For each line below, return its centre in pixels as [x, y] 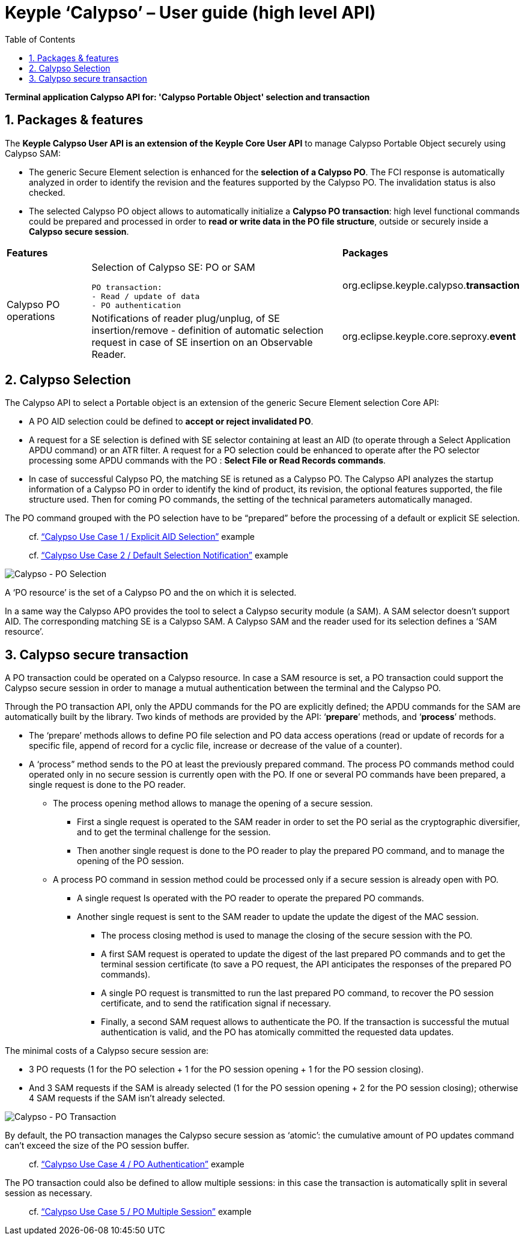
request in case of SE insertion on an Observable [202, 342]
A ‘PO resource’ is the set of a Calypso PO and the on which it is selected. [151, 593]
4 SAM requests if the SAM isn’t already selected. [127, 1098]
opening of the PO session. [131, 861]
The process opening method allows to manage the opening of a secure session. [213, 803]
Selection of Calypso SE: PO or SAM [173, 267]
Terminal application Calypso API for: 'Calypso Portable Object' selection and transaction [187, 97]
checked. [47, 192]
